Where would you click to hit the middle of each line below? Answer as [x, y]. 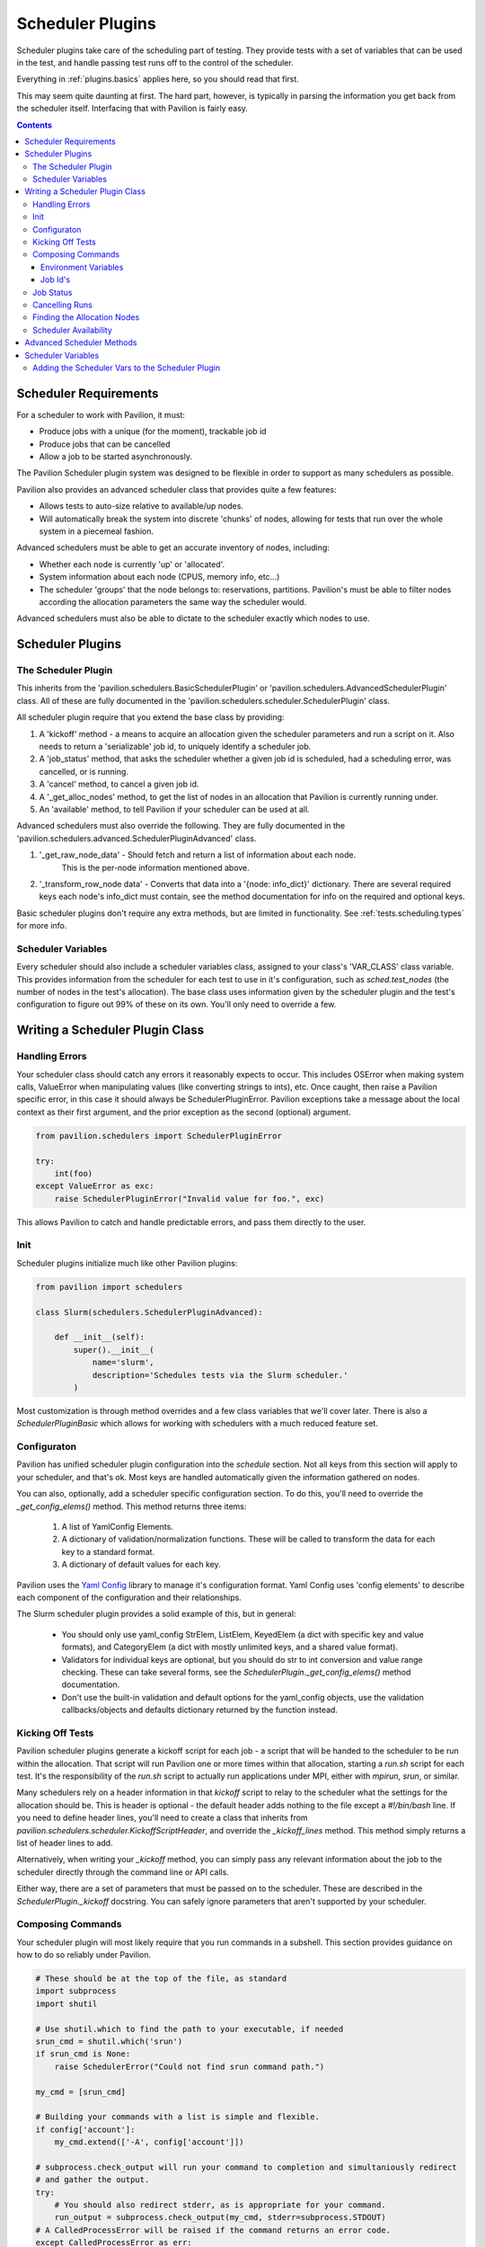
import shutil [66, 2003]
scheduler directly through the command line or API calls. [123, 1872]
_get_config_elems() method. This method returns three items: [132, 1506]
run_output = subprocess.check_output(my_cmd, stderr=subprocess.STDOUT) [220, 2217]
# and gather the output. [93, 2180]
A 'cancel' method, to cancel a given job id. [119, 784]
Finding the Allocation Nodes [86, 317]
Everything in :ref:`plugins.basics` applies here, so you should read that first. [158, 79]
